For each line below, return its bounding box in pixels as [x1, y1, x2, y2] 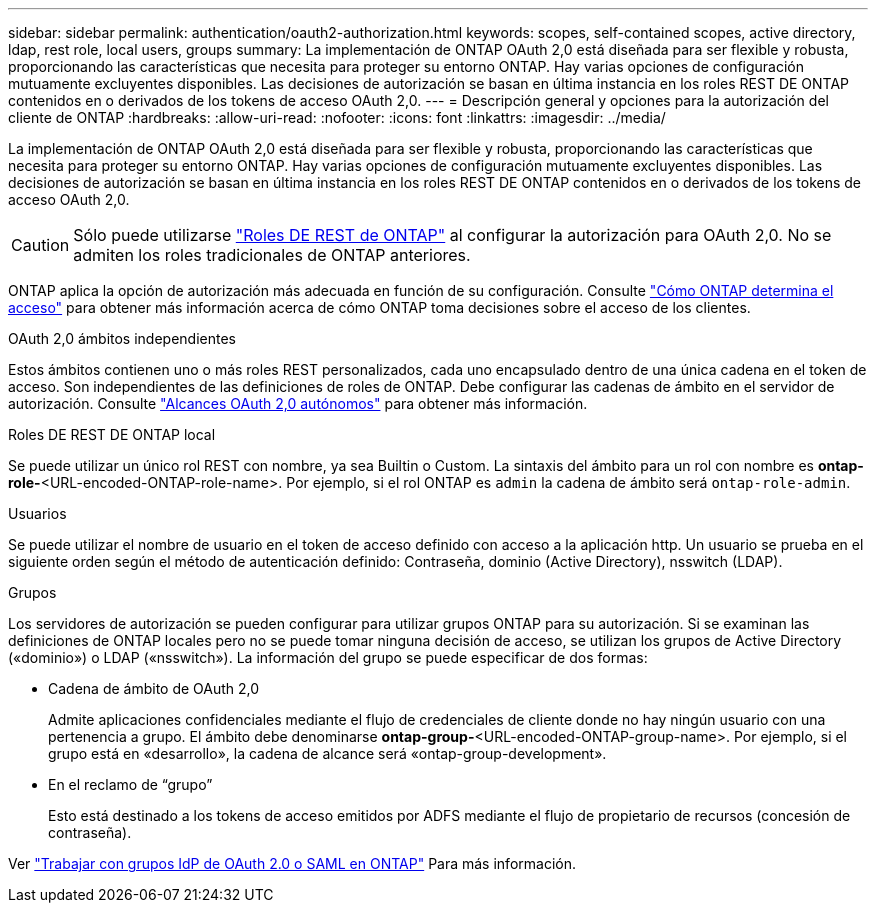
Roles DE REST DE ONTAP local [8, 426, 216, 443]
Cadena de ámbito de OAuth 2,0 [48, 680, 260, 697]
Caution [11, 235, 70, 255]
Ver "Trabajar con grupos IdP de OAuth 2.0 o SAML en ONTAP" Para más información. [8, 855, 576, 872]
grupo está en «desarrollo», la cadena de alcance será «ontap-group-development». [48, 745, 607, 762]
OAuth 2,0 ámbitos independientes [8, 330, 236, 347]
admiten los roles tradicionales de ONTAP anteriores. [73, 245, 471, 265]
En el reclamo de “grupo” [48, 776, 213, 793]
